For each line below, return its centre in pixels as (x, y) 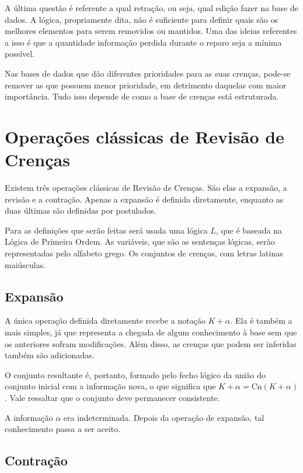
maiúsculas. (25, 264)
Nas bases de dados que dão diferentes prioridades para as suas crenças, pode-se (148, 73)
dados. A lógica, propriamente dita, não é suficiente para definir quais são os (141, 19)
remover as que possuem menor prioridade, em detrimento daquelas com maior (146, 85)
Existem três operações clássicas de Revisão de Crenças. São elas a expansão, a (146, 188)
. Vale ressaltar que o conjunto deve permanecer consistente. (112, 397)
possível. (20, 54)
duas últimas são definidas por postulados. (81, 210)
